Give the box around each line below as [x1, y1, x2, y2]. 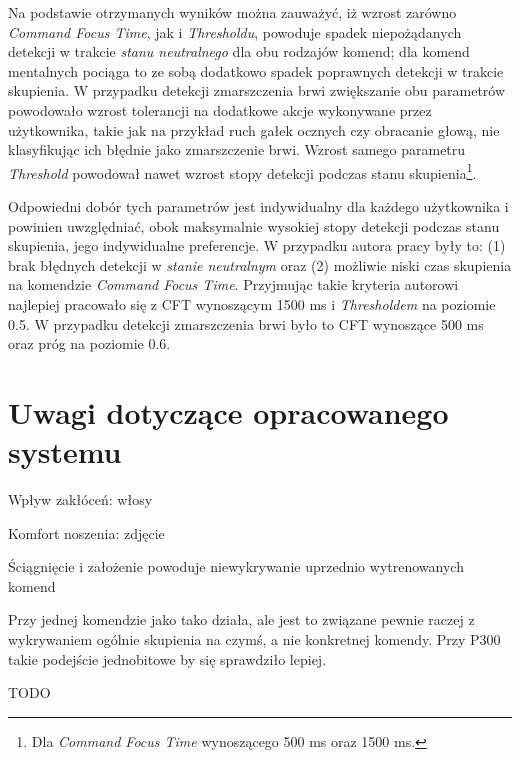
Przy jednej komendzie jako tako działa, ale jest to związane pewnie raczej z [8, 609, 475, 630]
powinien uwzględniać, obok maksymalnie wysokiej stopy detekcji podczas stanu [8, 215, 500, 236]
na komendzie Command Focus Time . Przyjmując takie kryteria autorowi [8, 274, 459, 295]
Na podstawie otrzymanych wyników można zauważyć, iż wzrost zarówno [8, 2, 457, 22]
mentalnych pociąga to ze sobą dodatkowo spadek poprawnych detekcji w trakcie [8, 60, 504, 81]
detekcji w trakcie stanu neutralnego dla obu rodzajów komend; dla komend [8, 41, 470, 62]
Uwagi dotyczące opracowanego [8, 391, 449, 432]
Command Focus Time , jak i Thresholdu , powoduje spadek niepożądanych [8, 21, 462, 42]
